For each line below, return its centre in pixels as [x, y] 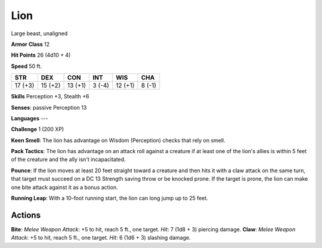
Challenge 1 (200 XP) [38, 129]
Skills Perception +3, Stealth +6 [50, 97]
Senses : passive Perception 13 [49, 107]
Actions [26, 215]
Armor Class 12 [30, 44]
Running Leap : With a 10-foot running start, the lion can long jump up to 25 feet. [109, 198]
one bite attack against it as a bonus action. [64, 187]
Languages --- [30, 118]
